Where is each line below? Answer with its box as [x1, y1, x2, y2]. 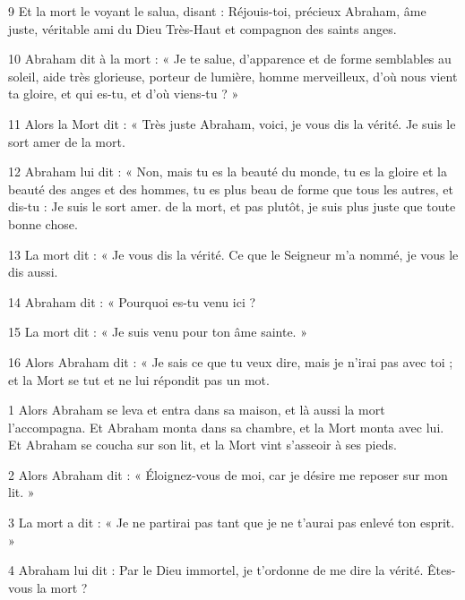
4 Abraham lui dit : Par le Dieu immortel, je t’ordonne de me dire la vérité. [8, 561, 424, 579]
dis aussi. [8, 262, 58, 281]
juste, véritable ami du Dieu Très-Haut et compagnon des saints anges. [8, 19, 397, 38]
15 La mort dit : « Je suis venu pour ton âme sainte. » [8, 322, 307, 341]
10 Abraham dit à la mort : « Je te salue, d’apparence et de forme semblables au [8, 49, 452, 68]
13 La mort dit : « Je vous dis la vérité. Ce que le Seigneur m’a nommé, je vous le [8, 244, 459, 263]
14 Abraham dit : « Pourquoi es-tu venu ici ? [8, 292, 256, 311]
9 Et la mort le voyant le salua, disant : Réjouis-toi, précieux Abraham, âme [8, 2, 426, 20]
